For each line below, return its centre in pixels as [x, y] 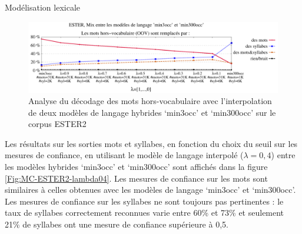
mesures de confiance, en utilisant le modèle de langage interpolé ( [124, 155]
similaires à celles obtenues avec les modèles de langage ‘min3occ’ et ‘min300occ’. [150, 190]
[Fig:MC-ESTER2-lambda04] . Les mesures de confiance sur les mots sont [136, 178]
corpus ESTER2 [57, 124]
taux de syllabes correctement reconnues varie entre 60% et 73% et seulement [145, 213]
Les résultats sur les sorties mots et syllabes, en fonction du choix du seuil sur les [151, 143]
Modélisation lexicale [43, 7]
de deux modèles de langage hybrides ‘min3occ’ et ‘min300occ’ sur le [152, 112]
